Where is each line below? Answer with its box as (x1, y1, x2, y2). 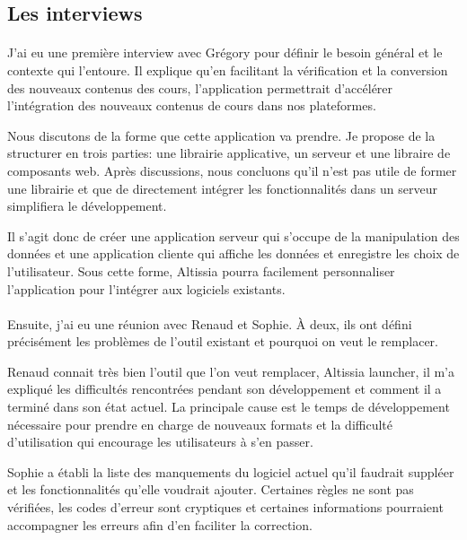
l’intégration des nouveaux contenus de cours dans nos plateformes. (7, 96, 376, 115)
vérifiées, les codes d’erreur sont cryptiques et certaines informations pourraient (7, 498, 444, 517)
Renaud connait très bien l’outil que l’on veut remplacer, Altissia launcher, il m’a (7, 361, 454, 380)
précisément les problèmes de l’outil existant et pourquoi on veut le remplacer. (7, 332, 438, 351)
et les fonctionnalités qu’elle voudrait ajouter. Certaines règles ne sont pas (7, 480, 414, 499)
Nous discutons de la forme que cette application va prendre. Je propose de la (7, 126, 436, 144)
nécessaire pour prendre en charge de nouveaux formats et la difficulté (7, 414, 393, 433)
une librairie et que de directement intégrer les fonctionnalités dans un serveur (7, 179, 437, 197)
